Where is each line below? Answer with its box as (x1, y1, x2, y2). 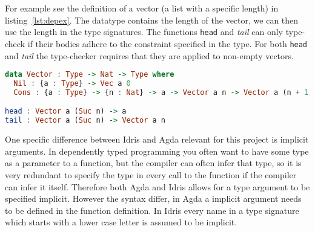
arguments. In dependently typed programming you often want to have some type (5, 144, 309, 157)
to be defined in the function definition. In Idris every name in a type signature (5, 204, 299, 216)
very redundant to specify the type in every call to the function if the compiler (5, 168, 297, 181)
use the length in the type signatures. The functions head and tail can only (5, 25, 283, 38)
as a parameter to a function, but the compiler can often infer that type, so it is (5, 156, 302, 169)
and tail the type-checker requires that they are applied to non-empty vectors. (5, 49, 294, 62)
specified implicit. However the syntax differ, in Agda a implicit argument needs (5, 192, 302, 205)
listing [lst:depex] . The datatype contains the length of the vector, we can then (5, 13, 299, 26)
